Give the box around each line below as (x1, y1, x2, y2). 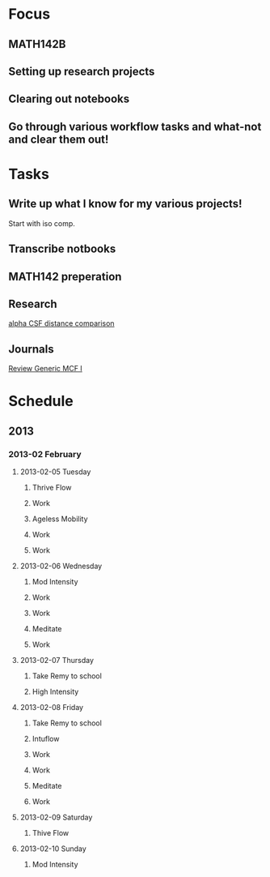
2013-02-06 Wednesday (19, 561, 103, 571)
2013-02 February (8, 448, 82, 460)
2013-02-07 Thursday (19, 656, 95, 665)
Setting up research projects (8, 64, 155, 78)
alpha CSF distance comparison (8, 319, 115, 328)
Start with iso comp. (8, 218, 75, 228)
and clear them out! (8, 132, 109, 146)
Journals (8, 342, 54, 356)
